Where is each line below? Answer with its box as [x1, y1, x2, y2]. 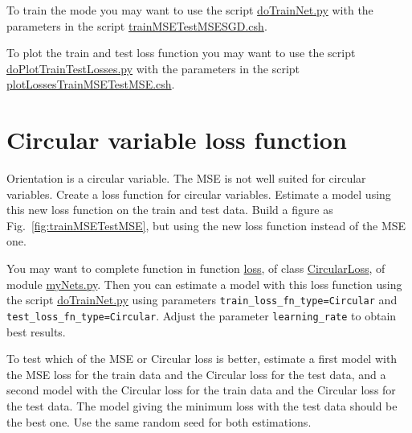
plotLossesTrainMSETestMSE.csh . [6, 76, 175, 93]
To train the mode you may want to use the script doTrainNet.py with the [6, 2, 373, 18]
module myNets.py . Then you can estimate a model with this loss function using [6, 275, 402, 292]
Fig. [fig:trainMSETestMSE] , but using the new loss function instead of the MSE [6, 216, 406, 233]
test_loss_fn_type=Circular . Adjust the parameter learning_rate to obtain [6, 307, 397, 324]
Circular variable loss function [6, 123, 347, 156]
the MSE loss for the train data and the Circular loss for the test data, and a [6, 365, 386, 382]
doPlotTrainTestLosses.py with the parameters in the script [6, 60, 300, 76]
